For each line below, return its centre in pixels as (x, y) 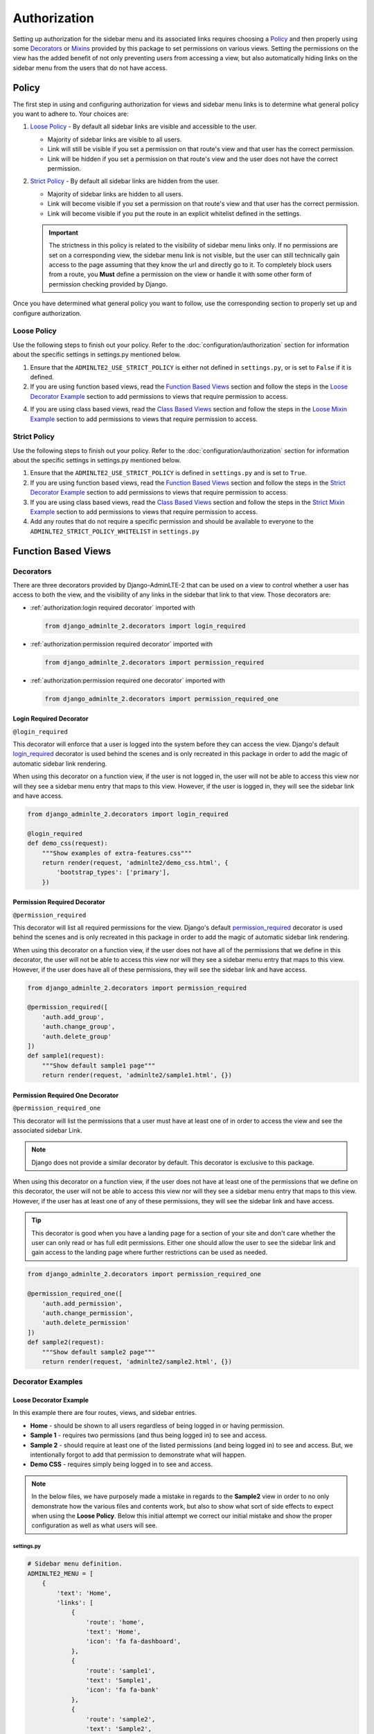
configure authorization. (47, 313)
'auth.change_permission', (88, 1313)
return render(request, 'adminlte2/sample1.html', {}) (137, 1075)
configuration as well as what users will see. (95, 1525)
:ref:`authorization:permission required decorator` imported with (121, 644)
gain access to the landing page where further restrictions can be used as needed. (150, 1253)
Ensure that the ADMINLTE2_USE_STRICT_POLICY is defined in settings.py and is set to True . (169, 473)
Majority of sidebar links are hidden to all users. (115, 194)
